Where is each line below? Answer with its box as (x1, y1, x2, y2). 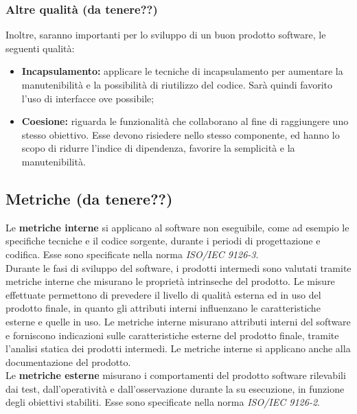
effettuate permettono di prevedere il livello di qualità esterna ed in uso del (5, 287, 321, 301)
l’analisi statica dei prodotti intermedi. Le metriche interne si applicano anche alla (5, 341, 351, 356)
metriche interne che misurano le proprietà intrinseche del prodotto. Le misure (5, 274, 335, 288)
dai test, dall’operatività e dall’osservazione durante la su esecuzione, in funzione (5, 381, 345, 395)
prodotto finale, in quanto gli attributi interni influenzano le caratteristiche (5, 301, 321, 315)
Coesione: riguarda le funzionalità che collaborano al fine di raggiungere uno (21, 114, 349, 128)
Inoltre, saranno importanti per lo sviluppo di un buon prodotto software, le (5, 27, 326, 42)
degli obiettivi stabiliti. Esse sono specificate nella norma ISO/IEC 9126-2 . (5, 395, 320, 409)
